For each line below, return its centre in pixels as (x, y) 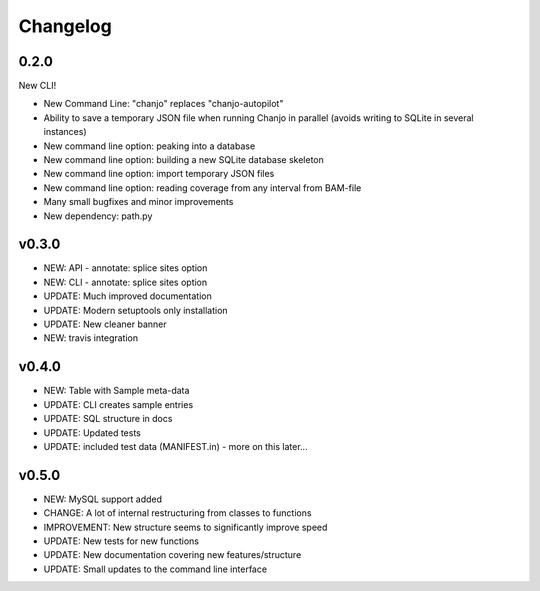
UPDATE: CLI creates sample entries (118, 404)
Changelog (65, 26)
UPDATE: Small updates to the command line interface (155, 569)
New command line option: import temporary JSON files (159, 174)
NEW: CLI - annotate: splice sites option (125, 282)
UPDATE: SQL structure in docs (108, 419)
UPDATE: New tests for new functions (121, 541)
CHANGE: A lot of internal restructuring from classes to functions (177, 513)
